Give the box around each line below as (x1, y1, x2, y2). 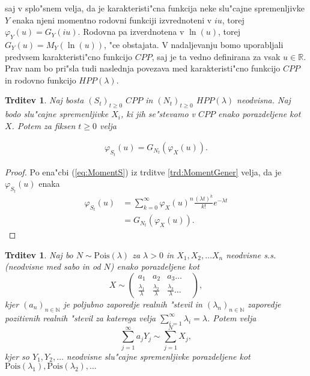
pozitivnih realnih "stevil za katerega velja (5, 311, 156, 324)
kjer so (5, 350, 29, 362)
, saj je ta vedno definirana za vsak (151, 50, 281, 62)
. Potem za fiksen (11, 119, 76, 132)
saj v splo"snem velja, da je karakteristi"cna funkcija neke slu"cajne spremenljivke (5, 2, 305, 14)
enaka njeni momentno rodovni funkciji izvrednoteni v (12, 13, 212, 26)
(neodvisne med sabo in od (5, 260, 101, 273)
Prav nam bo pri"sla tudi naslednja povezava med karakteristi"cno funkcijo (5, 62, 281, 74)
